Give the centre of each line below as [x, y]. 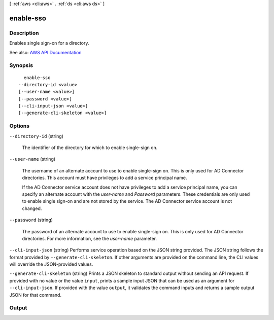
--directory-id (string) [36, 136]
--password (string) [31, 220]
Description [24, 33]
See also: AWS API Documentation [45, 52]
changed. [32, 208]
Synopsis [21, 65]
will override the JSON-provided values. [51, 264]
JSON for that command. [36, 295]
